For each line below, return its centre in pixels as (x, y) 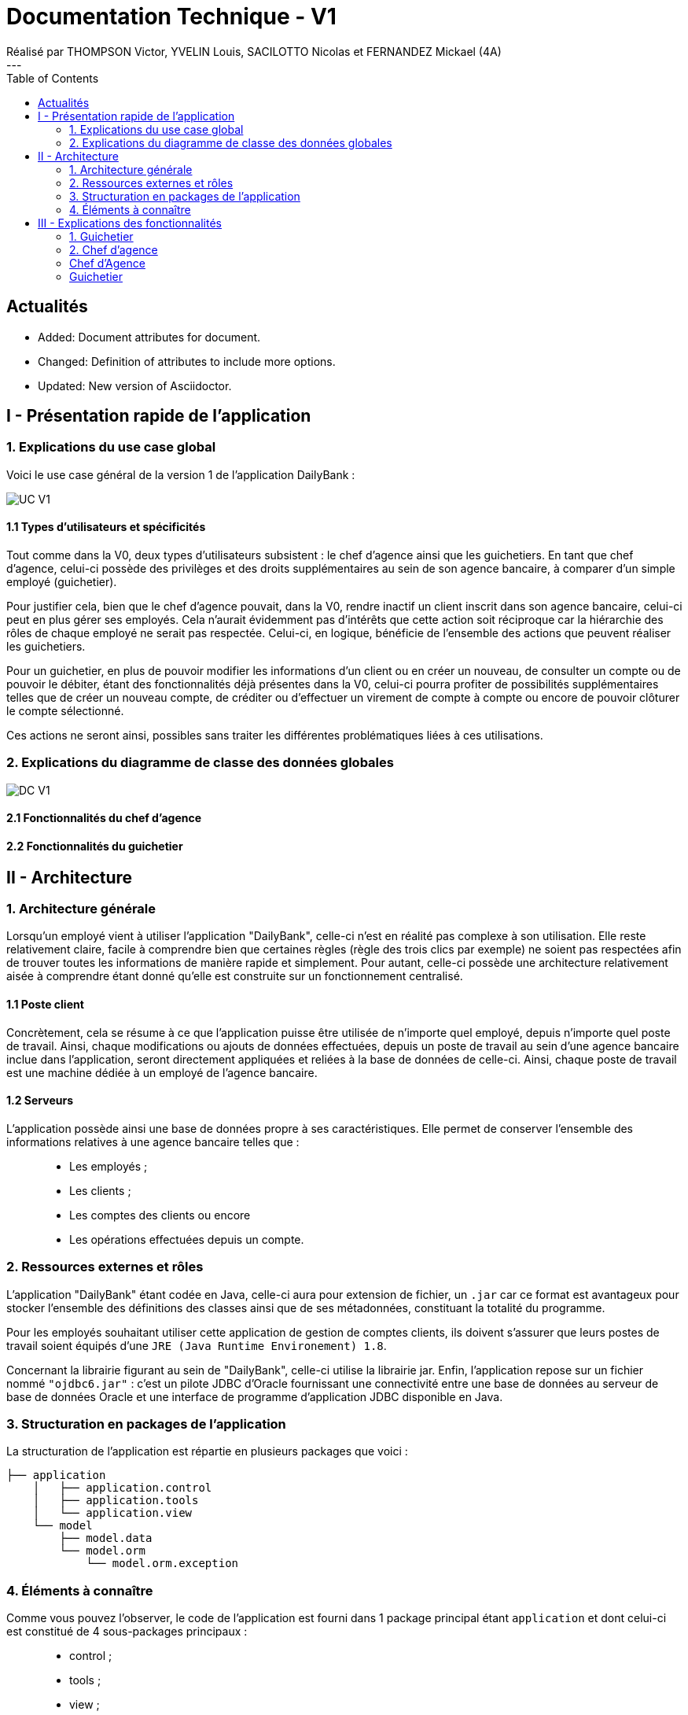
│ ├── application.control (122, 1488)
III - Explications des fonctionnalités (130, 223)
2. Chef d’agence (114, 249)
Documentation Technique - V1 (171, 17)
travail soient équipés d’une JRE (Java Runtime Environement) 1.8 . (197, 1345)
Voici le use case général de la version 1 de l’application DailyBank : (181, 474)
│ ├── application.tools (116, 1501)
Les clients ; (100, 1190)
